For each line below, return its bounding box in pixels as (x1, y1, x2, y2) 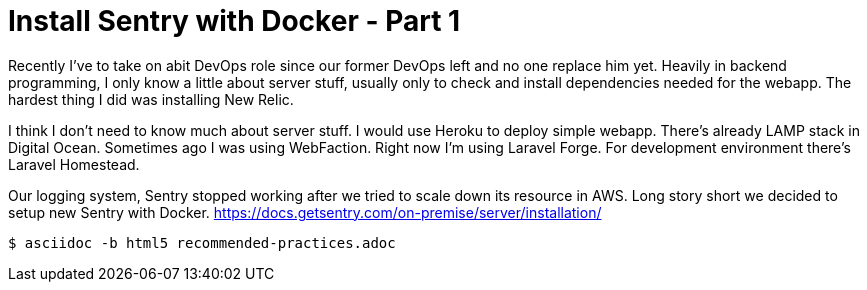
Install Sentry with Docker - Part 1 (8, 4, 461, 38)
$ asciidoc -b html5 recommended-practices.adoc (8, 234, 396, 251)
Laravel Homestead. (8, 155, 140, 173)
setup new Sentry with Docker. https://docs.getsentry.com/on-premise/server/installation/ (8, 203, 602, 221)
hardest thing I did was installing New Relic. (8, 90, 294, 108)
